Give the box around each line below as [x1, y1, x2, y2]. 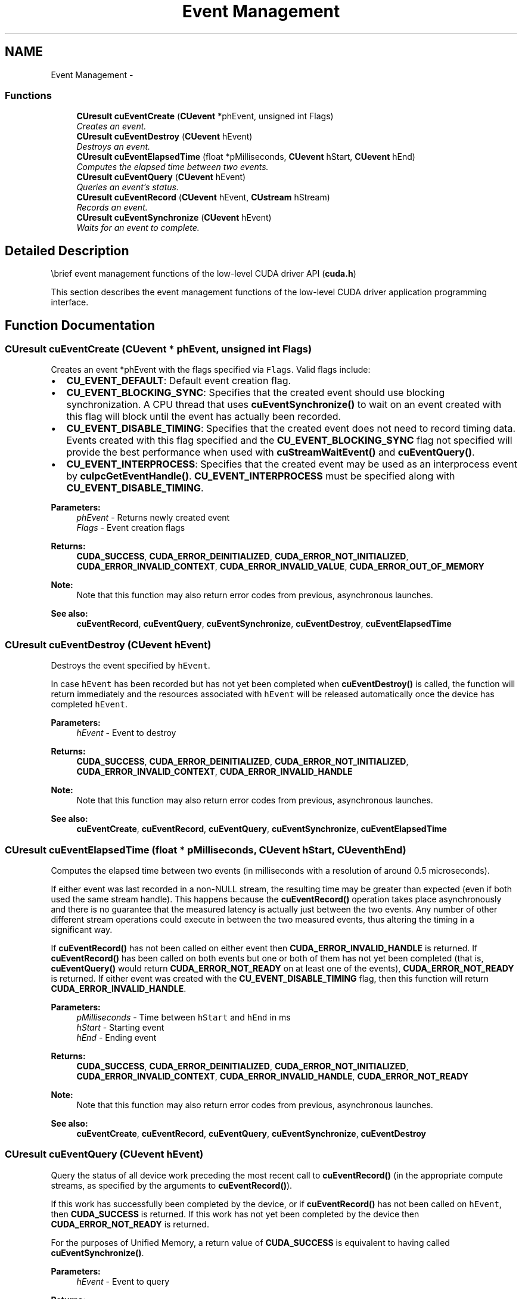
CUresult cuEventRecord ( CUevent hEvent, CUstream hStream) [76, 192, 330, 203]
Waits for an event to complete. [76, 222, 200, 233]
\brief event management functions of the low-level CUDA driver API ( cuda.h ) [51, 268, 356, 279]
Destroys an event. [76, 141, 151, 152]
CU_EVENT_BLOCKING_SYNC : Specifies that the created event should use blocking [66, 386, 445, 399]
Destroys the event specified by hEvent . [51, 660, 210, 671]
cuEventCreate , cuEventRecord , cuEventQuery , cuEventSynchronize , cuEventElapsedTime [76, 824, 447, 834]
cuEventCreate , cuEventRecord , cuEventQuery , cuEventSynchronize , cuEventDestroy [76, 1128, 426, 1139]
